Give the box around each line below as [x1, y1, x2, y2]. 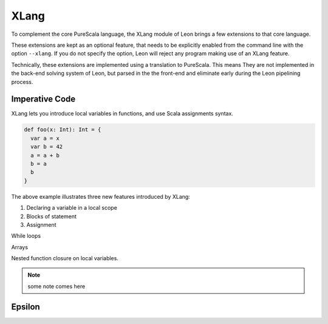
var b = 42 [30, 143, 63, 150]
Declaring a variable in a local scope [26, 204, 118, 212]
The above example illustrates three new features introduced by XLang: [11, 193, 191, 200]
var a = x [30, 134, 60, 142]
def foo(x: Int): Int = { [24, 126, 101, 133]
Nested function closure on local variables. [11, 255, 118, 262]
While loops [11, 232, 41, 240]
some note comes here [27, 283, 86, 290]
